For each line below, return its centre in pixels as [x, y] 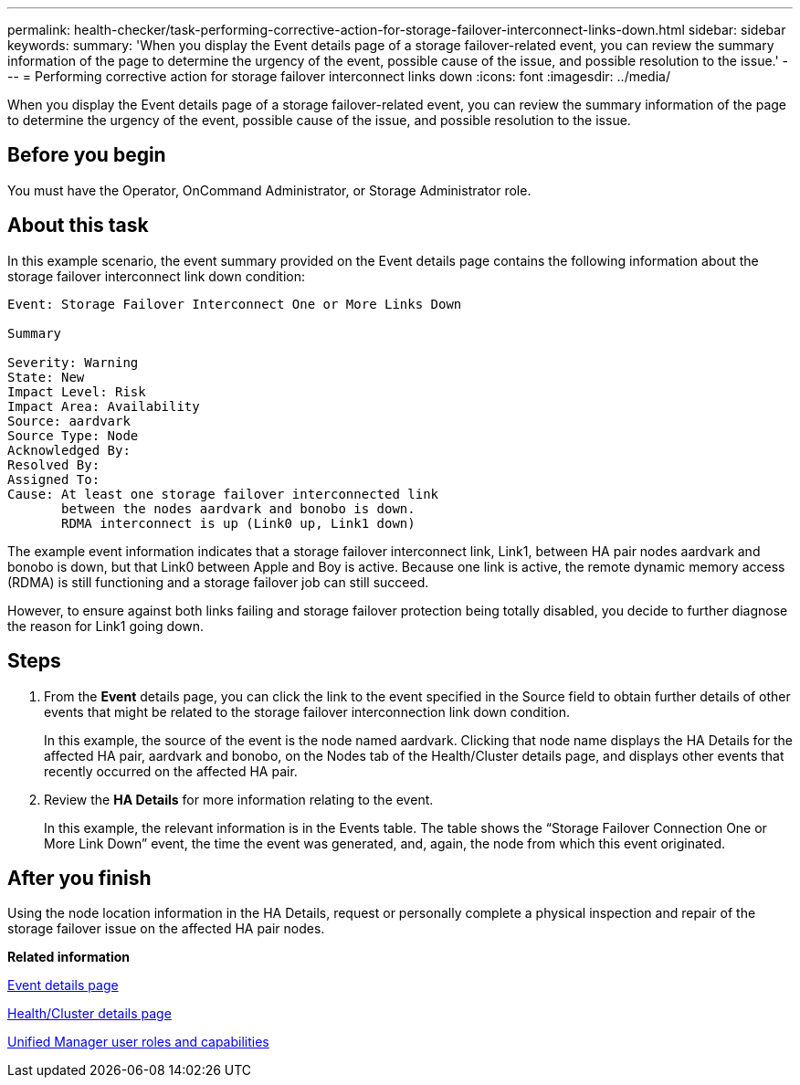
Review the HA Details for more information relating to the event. [239, 799]
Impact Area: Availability [104, 406]
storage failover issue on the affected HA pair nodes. [166, 929]
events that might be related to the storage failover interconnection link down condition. [307, 711]
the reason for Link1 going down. [106, 626]
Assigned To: [54, 479]
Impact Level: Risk [77, 391]
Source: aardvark [69, 421]
